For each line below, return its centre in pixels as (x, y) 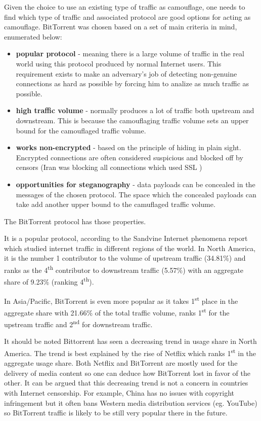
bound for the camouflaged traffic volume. (81, 130)
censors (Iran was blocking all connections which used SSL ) (109, 167)
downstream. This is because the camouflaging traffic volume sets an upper (132, 120)
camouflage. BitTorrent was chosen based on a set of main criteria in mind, (121, 27)
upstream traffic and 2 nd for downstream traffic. (78, 323)
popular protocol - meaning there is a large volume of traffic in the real (130, 54)
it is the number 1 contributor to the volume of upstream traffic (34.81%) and (125, 258)
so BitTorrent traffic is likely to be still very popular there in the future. (116, 413)
